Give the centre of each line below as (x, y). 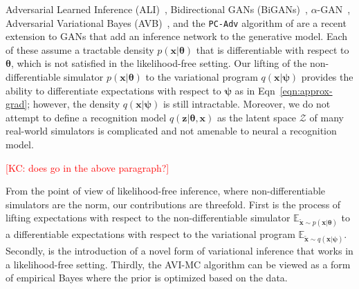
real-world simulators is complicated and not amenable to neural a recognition (171, 131)
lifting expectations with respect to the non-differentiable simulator (148, 218)
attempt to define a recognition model (86, 117)
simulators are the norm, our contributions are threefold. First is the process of (173, 204)
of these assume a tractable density (80, 49)
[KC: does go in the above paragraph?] (88, 167)
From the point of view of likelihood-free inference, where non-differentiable (166, 191)
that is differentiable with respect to (273, 49)
